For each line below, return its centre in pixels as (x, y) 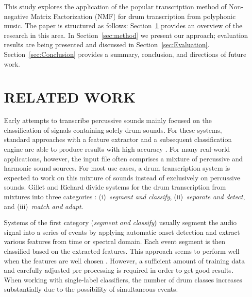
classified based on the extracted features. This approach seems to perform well (122, 251)
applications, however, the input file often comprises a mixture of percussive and (124, 158)
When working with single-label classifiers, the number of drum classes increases (123, 279)
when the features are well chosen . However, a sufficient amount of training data (125, 260)
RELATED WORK (70, 97)
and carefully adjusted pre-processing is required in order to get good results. (119, 270)
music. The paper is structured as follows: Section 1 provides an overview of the (123, 26)
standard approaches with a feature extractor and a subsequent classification (118, 139)
